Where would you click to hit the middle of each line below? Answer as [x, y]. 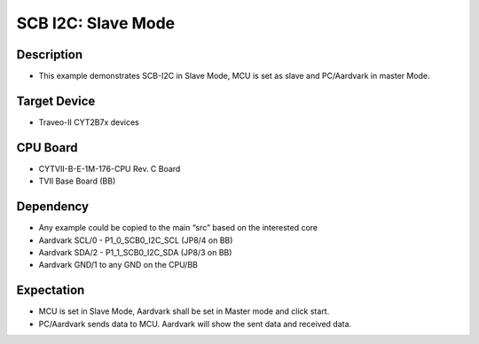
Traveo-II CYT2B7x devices [89, 122]
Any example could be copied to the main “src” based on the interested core [178, 228]
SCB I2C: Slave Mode [96, 23]
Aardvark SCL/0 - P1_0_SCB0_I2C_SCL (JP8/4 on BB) [136, 240]
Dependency [52, 207]
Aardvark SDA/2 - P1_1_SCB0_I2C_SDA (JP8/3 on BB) [135, 252]
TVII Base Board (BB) [77, 181]
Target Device [56, 101]
